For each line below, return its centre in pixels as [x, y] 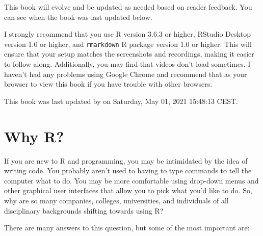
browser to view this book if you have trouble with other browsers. [108, 84]
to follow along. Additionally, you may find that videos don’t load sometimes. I [127, 64]
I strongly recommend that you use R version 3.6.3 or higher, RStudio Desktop [128, 34]
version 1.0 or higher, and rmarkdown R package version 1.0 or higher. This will [128, 44]
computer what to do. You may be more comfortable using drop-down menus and [131, 180]
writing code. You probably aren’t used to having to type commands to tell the [128, 171]
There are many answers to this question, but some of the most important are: [127, 228]
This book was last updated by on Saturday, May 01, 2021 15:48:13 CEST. [121, 101]
